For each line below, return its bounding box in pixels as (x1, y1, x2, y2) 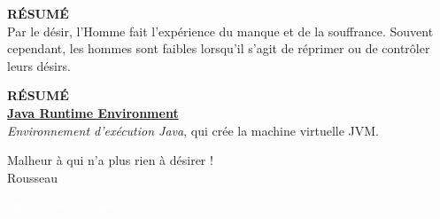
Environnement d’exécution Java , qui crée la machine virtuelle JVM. (7, 121, 379, 139)
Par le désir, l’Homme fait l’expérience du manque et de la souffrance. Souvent (7, 21, 434, 40)
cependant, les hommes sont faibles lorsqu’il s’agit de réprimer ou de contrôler (7, 39, 430, 58)
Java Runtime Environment (7, 103, 179, 121)
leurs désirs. (7, 56, 71, 74)
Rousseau (7, 168, 58, 186)
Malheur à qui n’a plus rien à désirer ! (7, 151, 213, 169)
